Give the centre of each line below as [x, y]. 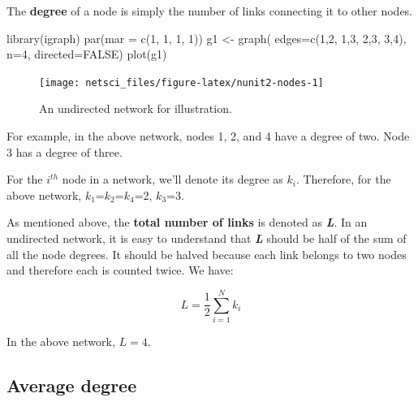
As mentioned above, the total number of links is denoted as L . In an [187, 222]
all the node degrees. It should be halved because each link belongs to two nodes [207, 254]
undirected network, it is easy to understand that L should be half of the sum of [207, 238]
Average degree [72, 385]
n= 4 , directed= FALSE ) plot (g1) [87, 54]
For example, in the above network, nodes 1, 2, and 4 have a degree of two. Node [208, 136]
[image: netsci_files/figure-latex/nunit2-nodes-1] [181, 82]
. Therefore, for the [343, 179]
